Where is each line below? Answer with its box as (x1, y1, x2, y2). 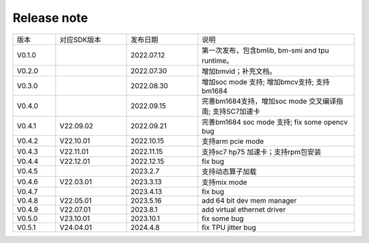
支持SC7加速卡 (212, 106, 260, 116)
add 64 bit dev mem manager (202, 195, 297, 205)
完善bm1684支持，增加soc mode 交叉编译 (202, 96, 337, 106)
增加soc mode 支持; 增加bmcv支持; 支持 (202, 77, 330, 87)
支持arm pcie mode (202, 137, 264, 146)
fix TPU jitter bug (202, 223, 256, 232)
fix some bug (202, 214, 244, 223)
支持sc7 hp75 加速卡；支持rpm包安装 (202, 147, 321, 156)
